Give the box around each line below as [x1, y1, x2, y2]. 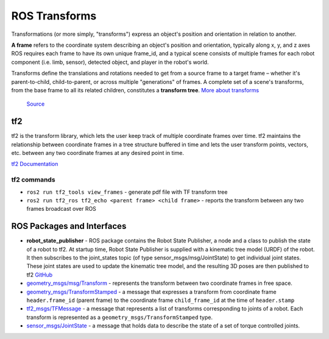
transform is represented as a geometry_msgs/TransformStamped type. [26, 313, 213, 321]
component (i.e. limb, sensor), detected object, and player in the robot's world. [11, 58, 209, 66]
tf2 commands [11, 176, 55, 184]
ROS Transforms [11, 9, 97, 22]
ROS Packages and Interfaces [11, 221, 127, 231]
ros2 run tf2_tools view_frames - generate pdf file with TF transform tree [26, 188, 228, 196]
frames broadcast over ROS [26, 205, 97, 213]
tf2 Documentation [11, 160, 58, 168]
